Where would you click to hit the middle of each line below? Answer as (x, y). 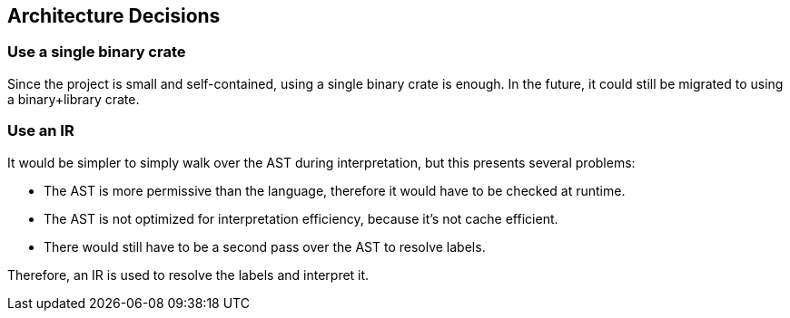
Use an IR (41, 131)
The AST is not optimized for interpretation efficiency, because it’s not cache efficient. (301, 218)
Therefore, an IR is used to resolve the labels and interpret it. (188, 275)
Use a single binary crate (97, 52)
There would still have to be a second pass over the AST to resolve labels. (265, 246)
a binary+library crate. (74, 99)
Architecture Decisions (114, 16)
